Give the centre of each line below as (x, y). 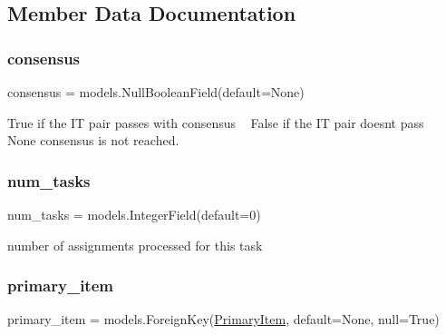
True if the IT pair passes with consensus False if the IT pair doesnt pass (216, 122)
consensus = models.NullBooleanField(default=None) (156, 92)
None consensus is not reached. (93, 140)
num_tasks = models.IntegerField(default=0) (134, 214)
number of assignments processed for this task (135, 245)
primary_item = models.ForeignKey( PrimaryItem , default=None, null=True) (223, 319)
